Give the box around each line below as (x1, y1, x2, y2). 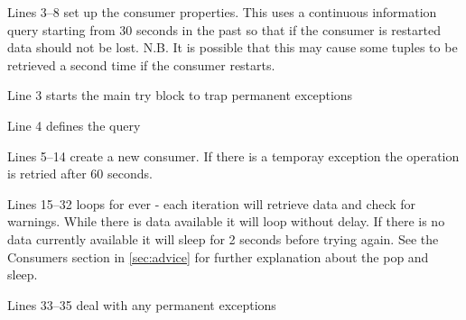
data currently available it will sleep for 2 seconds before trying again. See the (7, 229, 439, 248)
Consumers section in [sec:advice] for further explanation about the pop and (7, 247, 429, 266)
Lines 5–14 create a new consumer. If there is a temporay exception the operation (7, 146, 460, 165)
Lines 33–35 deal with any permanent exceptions (7, 295, 276, 314)
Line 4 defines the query (7, 115, 141, 134)
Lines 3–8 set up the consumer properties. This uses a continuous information (7, 3, 437, 21)
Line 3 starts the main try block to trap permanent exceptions (7, 86, 353, 105)
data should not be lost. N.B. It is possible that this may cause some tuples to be (7, 38, 458, 57)
